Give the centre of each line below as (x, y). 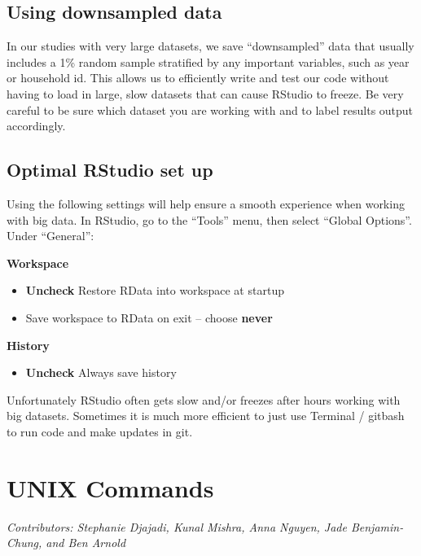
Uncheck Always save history (101, 372)
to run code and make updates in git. (100, 431)
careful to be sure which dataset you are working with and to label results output (210, 109)
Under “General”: (50, 236)
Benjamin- (377, 526)
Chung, (24, 543)
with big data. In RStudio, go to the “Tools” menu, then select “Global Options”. (209, 219)
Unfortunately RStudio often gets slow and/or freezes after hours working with (204, 399)
